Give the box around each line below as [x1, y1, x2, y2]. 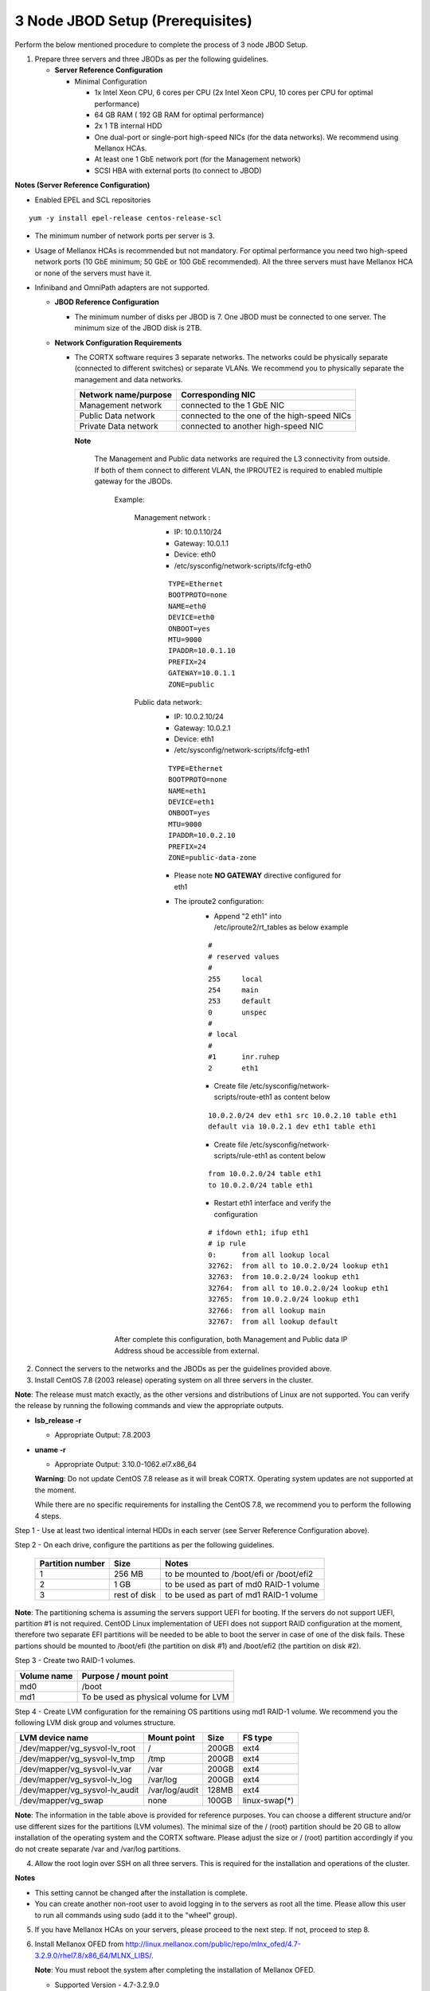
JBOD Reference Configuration [54, 297, 159, 307]
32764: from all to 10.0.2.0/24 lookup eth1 [208, 1283, 389, 1293]
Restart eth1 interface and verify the [213, 1199, 331, 1208]
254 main [208, 985, 259, 995]
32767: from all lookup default [208, 1317, 338, 1326]
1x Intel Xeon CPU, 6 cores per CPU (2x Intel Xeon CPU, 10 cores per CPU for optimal [94, 88, 373, 97]
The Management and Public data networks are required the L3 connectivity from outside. [94, 454, 390, 464]
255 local [208, 974, 263, 984]
